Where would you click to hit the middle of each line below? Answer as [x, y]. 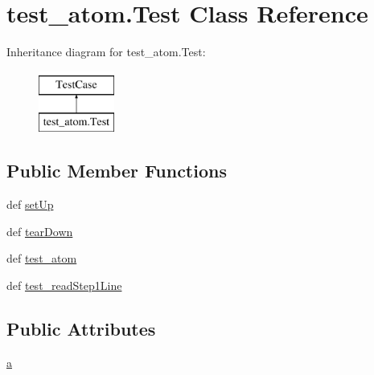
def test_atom [42, 258]
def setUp [30, 204]
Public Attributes [81, 328]
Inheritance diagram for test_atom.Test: [106, 52]
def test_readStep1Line [64, 285]
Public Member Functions [117, 171]
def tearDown [40, 231]
